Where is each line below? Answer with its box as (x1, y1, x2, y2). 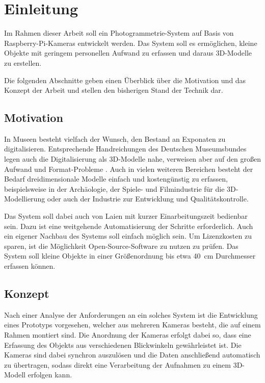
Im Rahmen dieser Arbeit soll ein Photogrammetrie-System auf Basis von (4, 28, 234, 38)
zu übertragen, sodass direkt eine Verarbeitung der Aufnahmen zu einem (4, 359, 231, 370)
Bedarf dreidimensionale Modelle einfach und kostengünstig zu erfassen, (4, 173, 228, 184)
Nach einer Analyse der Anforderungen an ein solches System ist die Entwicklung (4, 309, 258, 320)
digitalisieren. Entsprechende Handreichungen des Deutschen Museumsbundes (4, 143, 247, 154)
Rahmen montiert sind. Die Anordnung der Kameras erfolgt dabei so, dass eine (4, 329, 251, 340)
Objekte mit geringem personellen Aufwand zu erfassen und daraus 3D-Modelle (4, 47, 252, 58)
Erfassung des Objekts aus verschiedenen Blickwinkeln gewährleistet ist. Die (4, 339, 242, 350)
